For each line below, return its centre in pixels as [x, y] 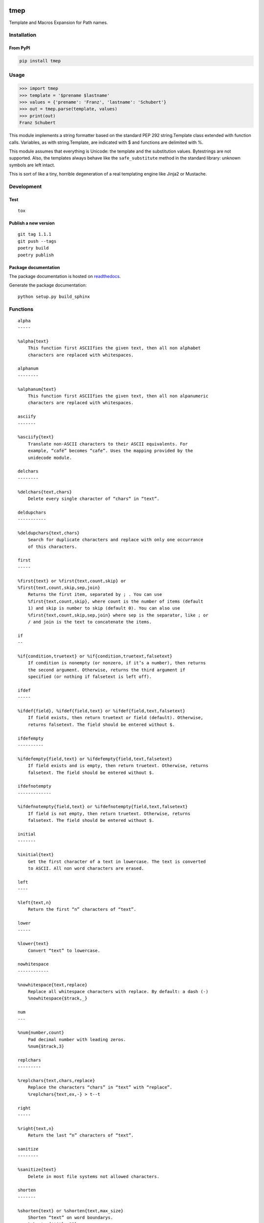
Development [25, 186]
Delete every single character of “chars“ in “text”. [94, 498]
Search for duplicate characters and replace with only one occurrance [115, 540]
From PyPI [20, 48]
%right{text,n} [36, 1128]
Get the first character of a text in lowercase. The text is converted [117, 861]
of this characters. [52, 546]
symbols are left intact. [32, 165]
